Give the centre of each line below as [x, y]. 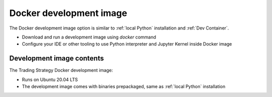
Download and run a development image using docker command [89, 37]
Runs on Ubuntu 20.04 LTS [50, 79]
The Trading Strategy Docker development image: [61, 70]
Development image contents [57, 58]
